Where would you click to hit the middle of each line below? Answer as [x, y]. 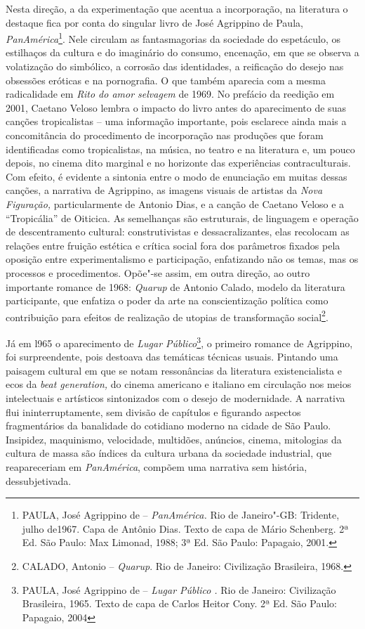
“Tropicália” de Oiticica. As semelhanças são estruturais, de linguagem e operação [182, 218]
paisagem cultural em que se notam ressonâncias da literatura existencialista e [174, 370]
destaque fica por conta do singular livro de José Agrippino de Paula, [154, 22]
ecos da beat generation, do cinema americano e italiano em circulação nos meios [179, 384]
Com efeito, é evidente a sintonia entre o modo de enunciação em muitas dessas [177, 176]
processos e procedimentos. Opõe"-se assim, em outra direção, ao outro [158, 272]
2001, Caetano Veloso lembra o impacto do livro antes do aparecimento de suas [176, 107]
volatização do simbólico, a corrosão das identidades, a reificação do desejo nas [175, 66]
